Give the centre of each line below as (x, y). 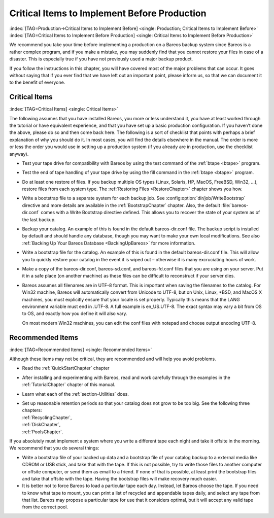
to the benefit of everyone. (37, 82)
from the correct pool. (45, 507)
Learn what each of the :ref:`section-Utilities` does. (76, 394)
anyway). (19, 154)
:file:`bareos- (235, 205)
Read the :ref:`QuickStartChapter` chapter (66, 368)
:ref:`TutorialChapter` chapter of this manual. (68, 385)
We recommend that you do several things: (54, 448)
